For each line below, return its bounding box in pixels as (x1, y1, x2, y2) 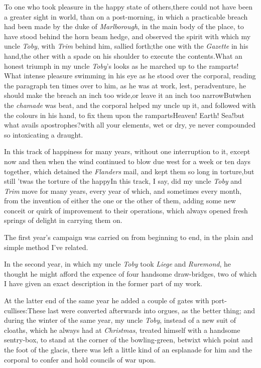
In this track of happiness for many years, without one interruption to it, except (4, 146, 250, 157)
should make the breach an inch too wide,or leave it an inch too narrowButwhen (4, 90, 251, 100)
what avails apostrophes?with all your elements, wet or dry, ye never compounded (4, 119, 255, 130)
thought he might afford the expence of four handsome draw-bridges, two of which (4, 268, 257, 279)
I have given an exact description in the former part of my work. (4, 278, 202, 289)
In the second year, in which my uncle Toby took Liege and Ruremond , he (4, 259, 231, 269)
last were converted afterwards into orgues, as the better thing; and (48, 305, 255, 315)
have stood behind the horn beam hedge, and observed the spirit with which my (4, 31, 251, 41)
